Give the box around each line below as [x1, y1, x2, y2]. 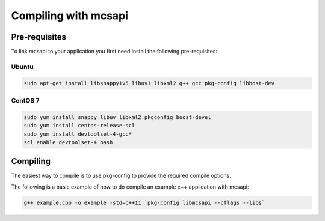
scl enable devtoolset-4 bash [23, 139, 113, 145]
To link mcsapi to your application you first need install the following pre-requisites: [11, 48, 218, 55]
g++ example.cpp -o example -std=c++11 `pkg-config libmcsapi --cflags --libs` [23, 199, 265, 206]
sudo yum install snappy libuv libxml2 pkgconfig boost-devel [23, 114, 211, 120]
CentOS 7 [11, 96, 40, 104]
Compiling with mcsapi [11, 9, 129, 22]
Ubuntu [11, 62, 34, 71]
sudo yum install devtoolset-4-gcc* [23, 130, 132, 138]
